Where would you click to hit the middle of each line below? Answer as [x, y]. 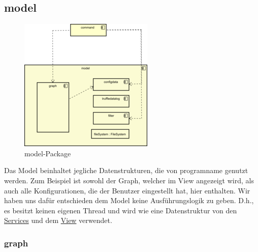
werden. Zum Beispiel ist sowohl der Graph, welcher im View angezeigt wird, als [129, 180]
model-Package [48, 153]
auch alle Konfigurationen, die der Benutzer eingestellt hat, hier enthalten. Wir [127, 190]
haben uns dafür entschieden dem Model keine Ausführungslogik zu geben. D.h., [129, 200]
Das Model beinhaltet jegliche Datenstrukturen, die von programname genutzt [126, 170]
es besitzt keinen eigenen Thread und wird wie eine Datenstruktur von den [121, 210]
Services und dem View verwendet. [58, 220]
